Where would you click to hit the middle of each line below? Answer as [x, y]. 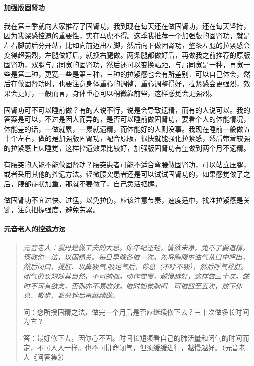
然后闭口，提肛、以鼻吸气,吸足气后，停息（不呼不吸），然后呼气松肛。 [136, 266]
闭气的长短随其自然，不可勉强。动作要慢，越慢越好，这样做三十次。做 [136, 276]
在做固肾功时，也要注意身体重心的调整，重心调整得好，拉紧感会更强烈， [127, 83]
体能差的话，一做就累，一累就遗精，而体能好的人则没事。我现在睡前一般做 [124, 128]
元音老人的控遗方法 [35, 229]
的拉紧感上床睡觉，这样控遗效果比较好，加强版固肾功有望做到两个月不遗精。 [127, 148]
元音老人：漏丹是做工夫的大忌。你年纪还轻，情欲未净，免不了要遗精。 [136, 247]
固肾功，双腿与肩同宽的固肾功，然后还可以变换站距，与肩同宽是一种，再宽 [124, 64]
